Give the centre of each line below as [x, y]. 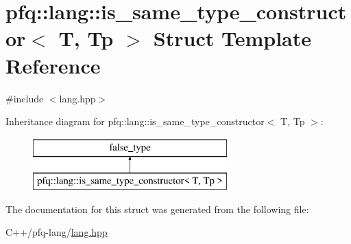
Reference [53, 65]
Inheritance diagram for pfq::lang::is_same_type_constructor [135, 121]
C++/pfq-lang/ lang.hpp [57, 232]
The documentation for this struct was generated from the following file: [157, 209]
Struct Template [232, 38]
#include [25, 98]
